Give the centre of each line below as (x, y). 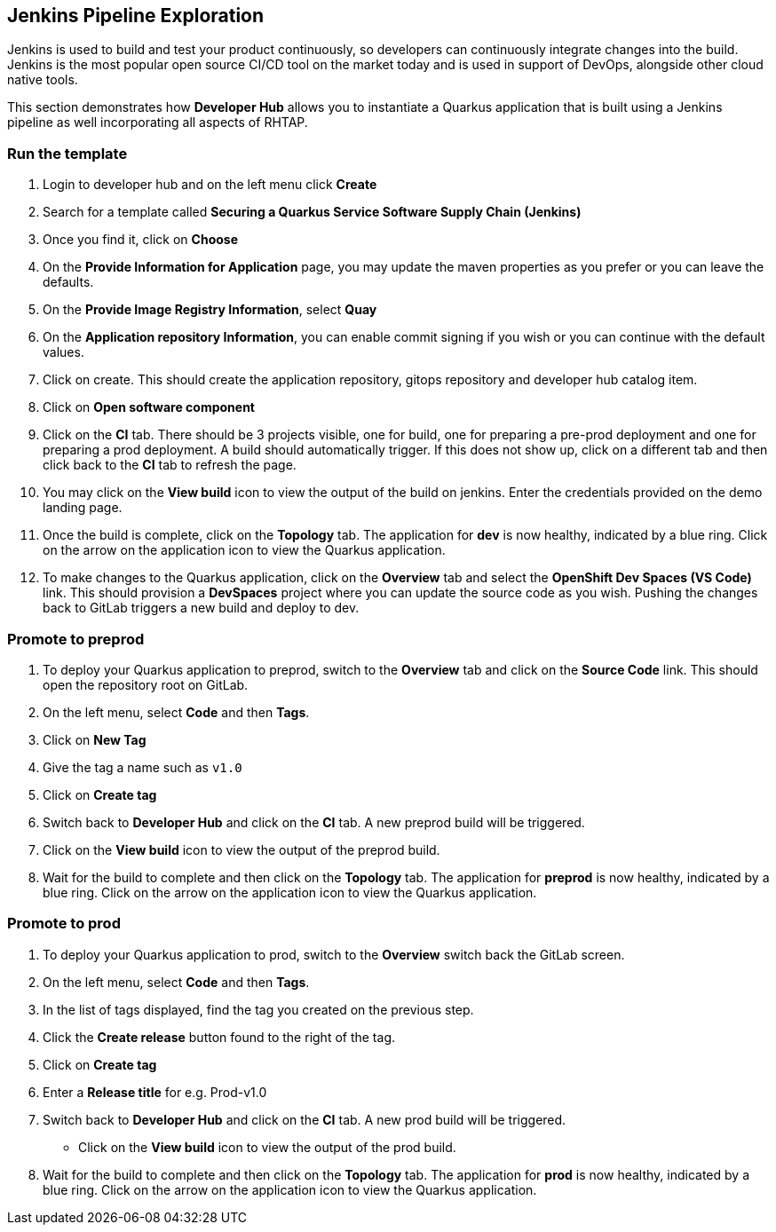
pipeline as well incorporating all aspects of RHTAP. (158, 122)
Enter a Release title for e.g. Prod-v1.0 (155, 1092)
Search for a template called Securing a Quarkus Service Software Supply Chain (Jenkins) (312, 212)
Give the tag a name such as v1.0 (143, 767)
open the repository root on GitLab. (146, 684)
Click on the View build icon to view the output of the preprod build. (242, 849)
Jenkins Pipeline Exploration (136, 16)
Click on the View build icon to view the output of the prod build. (267, 1147)
